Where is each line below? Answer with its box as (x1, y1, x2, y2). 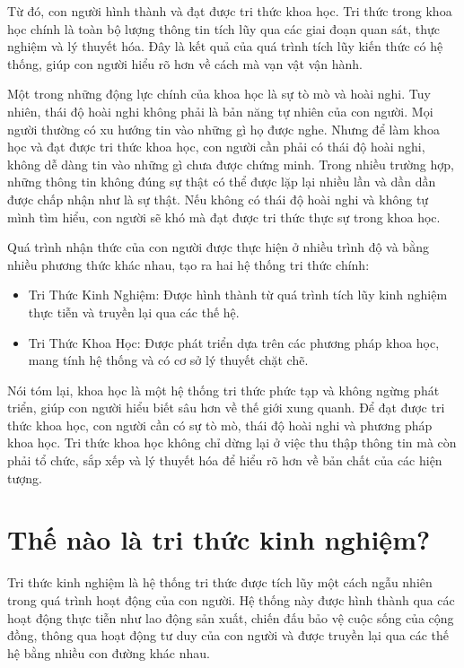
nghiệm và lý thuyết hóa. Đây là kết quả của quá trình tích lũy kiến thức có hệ (7, 37, 443, 56)
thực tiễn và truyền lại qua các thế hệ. (28, 302, 240, 321)
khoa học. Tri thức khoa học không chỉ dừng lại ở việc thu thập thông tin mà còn (7, 433, 457, 452)
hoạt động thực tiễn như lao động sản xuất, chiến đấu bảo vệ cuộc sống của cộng (7, 608, 454, 627)
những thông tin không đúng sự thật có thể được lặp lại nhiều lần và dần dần (7, 172, 436, 191)
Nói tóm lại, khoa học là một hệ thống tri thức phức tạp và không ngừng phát (7, 380, 440, 399)
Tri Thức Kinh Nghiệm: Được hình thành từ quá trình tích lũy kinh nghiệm (28, 285, 448, 304)
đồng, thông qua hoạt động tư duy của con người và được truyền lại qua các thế (7, 626, 450, 645)
